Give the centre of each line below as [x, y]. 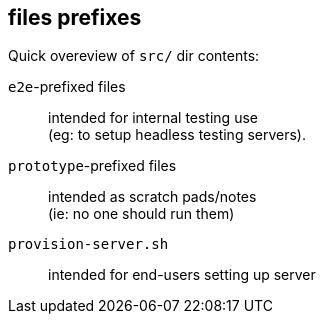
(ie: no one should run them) [141, 214]
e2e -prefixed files [67, 87]
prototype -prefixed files [92, 166]
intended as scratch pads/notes [152, 197]
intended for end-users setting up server [182, 275]
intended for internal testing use [153, 118]
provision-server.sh [88, 244]
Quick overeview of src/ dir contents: [134, 56]
